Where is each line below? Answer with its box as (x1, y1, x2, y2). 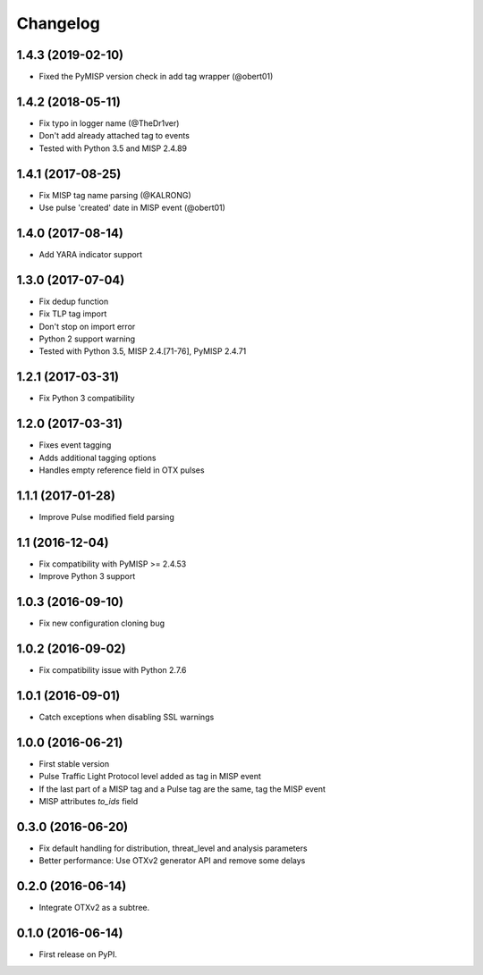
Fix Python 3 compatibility (38, 393, 135, 404)
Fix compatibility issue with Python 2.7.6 (38, 665, 187, 676)
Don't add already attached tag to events (38, 130, 190, 141)
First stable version (38, 758, 110, 769)
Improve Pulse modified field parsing (38, 511, 174, 522)
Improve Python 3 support (38, 571, 136, 582)
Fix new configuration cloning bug (38, 618, 165, 629)
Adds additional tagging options (38, 452, 157, 463)
